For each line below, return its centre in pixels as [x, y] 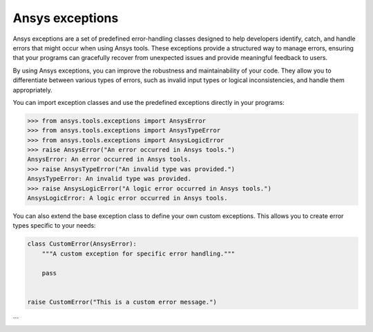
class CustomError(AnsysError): [82, 244]
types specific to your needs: [54, 226]
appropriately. [33, 90]
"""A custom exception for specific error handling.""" [138, 253]
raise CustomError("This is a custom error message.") [122, 302]
